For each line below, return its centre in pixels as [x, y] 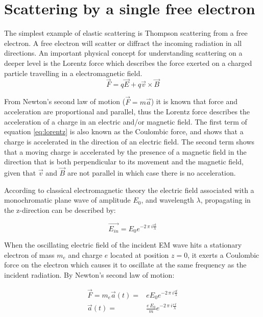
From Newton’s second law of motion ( [65, 101]
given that [20, 172]
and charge [85, 254]
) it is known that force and [194, 101]
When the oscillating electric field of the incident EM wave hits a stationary [123, 244]
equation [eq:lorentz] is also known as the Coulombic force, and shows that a [124, 131]
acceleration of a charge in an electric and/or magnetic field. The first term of [126, 121]
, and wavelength [168, 200]
